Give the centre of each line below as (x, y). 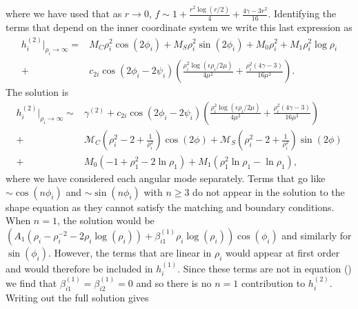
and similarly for (317, 235)
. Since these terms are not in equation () (265, 268)
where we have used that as (64, 13)
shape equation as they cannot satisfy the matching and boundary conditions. (170, 207)
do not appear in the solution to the (269, 191)
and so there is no (174, 282)
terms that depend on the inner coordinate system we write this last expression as (179, 27)
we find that (31, 282)
